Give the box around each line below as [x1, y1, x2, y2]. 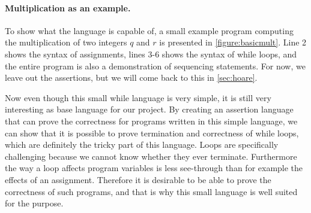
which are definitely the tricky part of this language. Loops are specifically [5, 138, 279, 151]
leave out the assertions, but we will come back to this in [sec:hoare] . [5, 71, 258, 84]
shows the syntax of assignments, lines [5, 47, 145, 60]
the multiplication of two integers [5, 36, 127, 48]
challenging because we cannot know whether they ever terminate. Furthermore [5, 150, 297, 162]
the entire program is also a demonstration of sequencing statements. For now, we [5, 59, 306, 72]
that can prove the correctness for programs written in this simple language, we [5, 114, 298, 127]
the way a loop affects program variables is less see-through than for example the [5, 162, 303, 174]
